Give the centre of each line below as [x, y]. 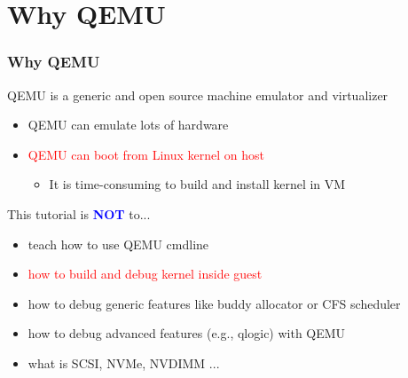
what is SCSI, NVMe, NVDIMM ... [124, 362]
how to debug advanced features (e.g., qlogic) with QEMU [187, 333]
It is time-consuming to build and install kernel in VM [197, 184]
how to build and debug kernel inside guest [145, 274]
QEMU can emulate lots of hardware [128, 125]
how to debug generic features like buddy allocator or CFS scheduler [214, 303]
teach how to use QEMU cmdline [118, 244]
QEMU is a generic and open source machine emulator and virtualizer [198, 94]
